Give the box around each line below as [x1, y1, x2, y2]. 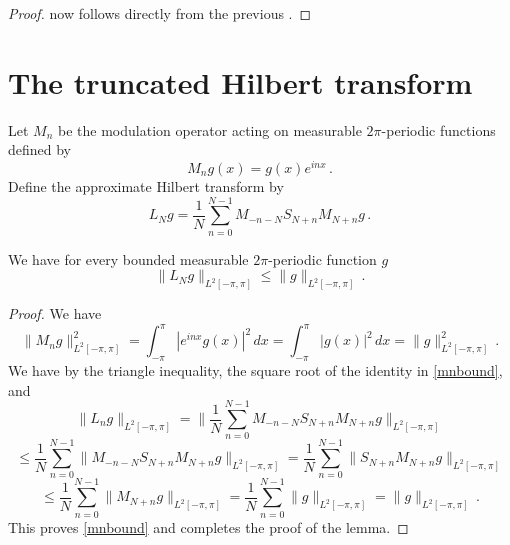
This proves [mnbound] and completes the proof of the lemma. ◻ [8, 516, 409, 537]
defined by [8, 139, 72, 160]
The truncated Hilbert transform [8, 61, 473, 102]
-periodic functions [381, 119, 496, 140]
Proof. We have [8, 303, 102, 324]
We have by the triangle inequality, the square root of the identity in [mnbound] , [8, 360, 503, 381]
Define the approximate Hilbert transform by [8, 175, 284, 196]
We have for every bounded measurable [8, 248, 249, 269]
